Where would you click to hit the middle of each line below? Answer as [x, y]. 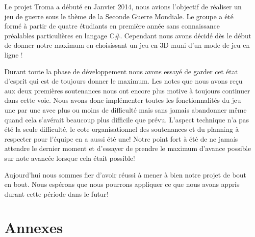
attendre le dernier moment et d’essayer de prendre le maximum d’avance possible [128, 148]
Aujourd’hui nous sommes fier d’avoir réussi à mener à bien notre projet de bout [126, 174]
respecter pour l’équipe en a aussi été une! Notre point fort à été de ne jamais [121, 138]
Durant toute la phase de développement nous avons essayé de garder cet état [121, 71]
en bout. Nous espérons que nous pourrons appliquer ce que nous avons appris [122, 184]
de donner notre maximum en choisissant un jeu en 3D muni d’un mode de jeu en [127, 45]
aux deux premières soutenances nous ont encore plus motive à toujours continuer [127, 90]
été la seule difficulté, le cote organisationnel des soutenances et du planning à [122, 129]
